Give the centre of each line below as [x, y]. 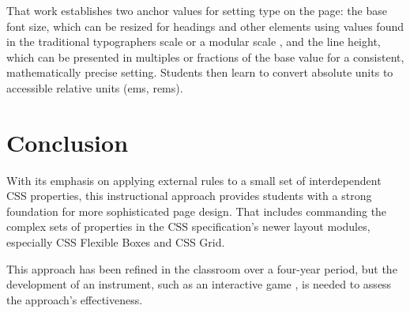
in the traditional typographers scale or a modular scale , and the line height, [194, 41]
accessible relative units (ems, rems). [95, 87]
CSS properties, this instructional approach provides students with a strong [189, 196]
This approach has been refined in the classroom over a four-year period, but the [202, 268]
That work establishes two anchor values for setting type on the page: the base [197, 10]
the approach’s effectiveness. [75, 299]
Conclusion [68, 142]
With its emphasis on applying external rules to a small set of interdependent [194, 180]
